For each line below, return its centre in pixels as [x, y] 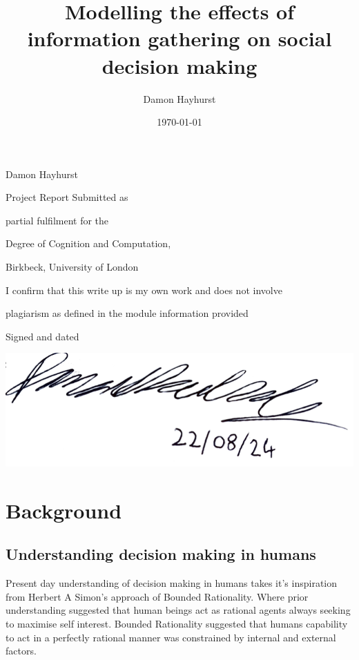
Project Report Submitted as [67, 197]
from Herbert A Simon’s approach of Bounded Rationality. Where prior [157, 596]
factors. [21, 651]
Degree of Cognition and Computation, [88, 243]
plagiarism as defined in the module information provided [127, 313]
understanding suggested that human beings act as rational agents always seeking [178, 610]
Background [64, 510]
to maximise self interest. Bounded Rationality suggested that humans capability [177, 623]
